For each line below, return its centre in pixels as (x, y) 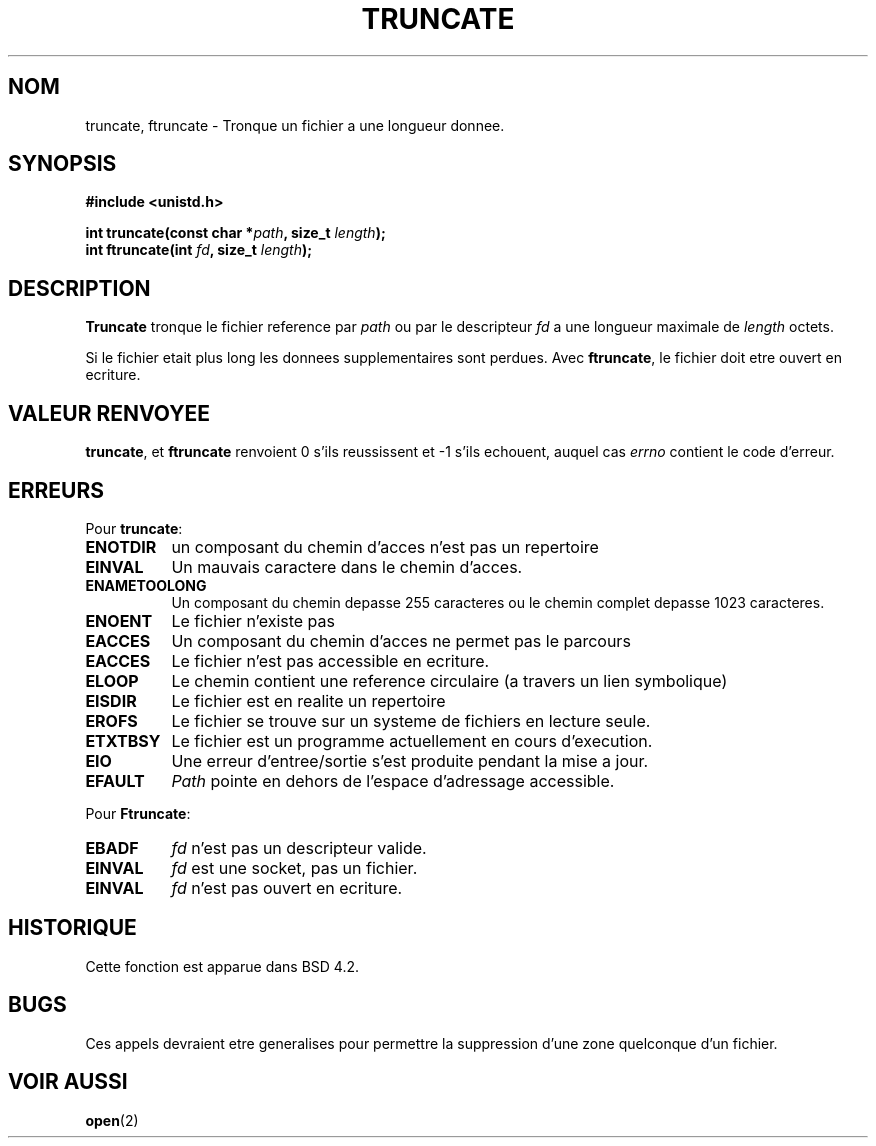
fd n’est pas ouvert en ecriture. (287, 887)
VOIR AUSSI (68, 1082)
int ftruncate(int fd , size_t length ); (198, 250)
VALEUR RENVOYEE (109, 413)
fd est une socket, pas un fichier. (294, 867)
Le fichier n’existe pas (253, 620)
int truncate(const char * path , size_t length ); (235, 233)
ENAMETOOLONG (146, 585)
